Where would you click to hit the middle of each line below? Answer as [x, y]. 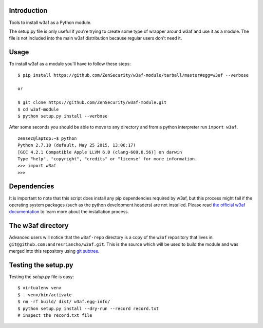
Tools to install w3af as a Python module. [50, 22]
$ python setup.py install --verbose [63, 116]
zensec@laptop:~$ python [47, 138]
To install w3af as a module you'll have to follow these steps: [70, 64]
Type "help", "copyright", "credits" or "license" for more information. [108, 159]
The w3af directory [39, 226]
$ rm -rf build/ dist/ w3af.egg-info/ [64, 302]
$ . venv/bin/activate [45, 295]
